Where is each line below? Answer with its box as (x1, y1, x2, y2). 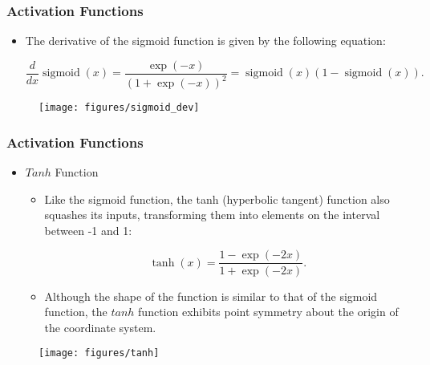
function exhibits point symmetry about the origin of (138, 303, 399, 320)
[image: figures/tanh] (39, 347, 160, 359)
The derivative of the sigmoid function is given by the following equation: (25, 32, 386, 49)
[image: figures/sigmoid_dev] (39, 102, 200, 114)
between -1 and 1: (44, 221, 132, 238)
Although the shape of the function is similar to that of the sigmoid (44, 287, 378, 304)
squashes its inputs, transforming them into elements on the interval (44, 206, 380, 223)
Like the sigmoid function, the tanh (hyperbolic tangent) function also (44, 190, 390, 207)
